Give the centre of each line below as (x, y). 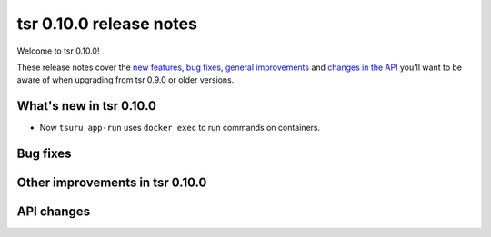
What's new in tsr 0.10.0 (86, 106)
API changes (54, 212)
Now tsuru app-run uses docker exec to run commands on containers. (180, 128)
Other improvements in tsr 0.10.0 (112, 183)
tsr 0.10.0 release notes (107, 24)
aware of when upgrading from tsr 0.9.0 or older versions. (125, 80)
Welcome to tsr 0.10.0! (58, 51)
